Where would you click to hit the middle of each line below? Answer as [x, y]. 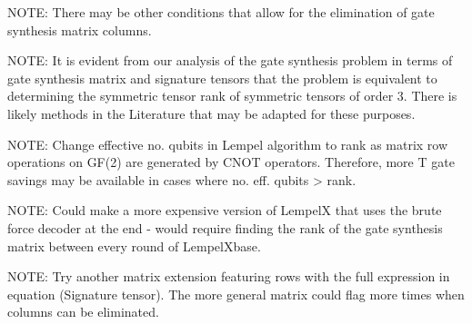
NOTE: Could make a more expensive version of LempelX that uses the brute [225, 210]
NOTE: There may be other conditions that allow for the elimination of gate [221, 12]
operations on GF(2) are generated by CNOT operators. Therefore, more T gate [231, 162]
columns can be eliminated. [83, 312]
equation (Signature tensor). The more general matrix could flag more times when [236, 294]
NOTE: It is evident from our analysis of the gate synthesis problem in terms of [230, 60]
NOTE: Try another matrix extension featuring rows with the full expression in [229, 276]
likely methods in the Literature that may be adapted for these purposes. [211, 113]
